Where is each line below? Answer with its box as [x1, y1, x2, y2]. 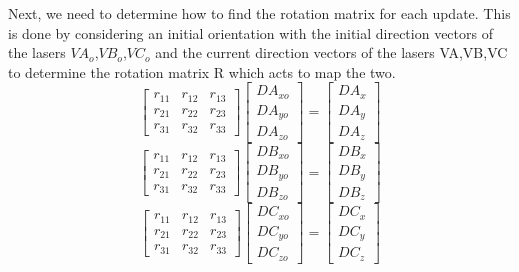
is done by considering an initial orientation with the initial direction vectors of [8, 22, 493, 43]
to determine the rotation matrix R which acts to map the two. [8, 61, 396, 82]
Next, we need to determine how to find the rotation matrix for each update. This [8, 3, 511, 23]
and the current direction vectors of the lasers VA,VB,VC [155, 42, 508, 63]
